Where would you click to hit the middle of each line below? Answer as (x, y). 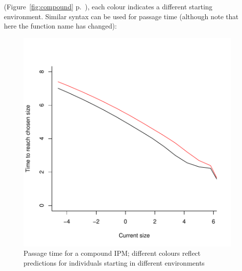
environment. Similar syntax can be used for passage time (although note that (121, 16)
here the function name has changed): (60, 26)
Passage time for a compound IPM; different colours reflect (112, 253)
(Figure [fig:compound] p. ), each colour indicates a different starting (108, 6)
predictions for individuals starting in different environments (114, 262)
